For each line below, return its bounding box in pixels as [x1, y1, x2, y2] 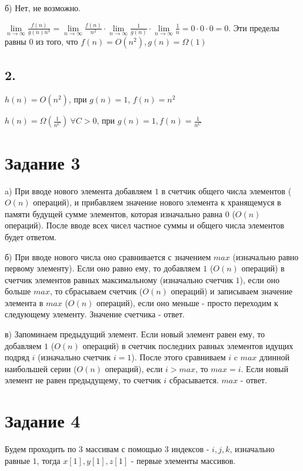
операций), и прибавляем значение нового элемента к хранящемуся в [33, 196, 281, 208]
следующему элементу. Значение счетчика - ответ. [5, 308, 185, 320]
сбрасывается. [169, 374, 219, 386]
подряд [5, 351, 29, 363]
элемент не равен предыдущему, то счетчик [5, 374, 161, 386]
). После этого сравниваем [131, 351, 226, 363]
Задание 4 [5, 409, 81, 433]
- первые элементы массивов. [131, 454, 236, 466]
